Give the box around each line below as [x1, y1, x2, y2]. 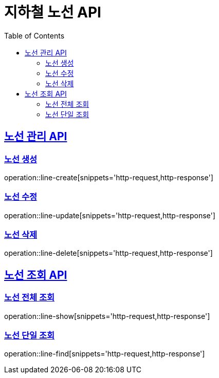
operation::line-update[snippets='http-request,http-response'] [4, 211, 215, 220]
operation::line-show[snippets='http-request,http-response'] [4, 311, 210, 320]
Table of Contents [4, 31, 65, 40]
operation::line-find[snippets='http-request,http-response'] [4, 349, 205, 358]
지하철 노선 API [4, 4, 101, 21]
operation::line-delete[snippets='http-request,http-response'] [4, 249, 213, 258]
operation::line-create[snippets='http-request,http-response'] [4, 173, 213, 182]
